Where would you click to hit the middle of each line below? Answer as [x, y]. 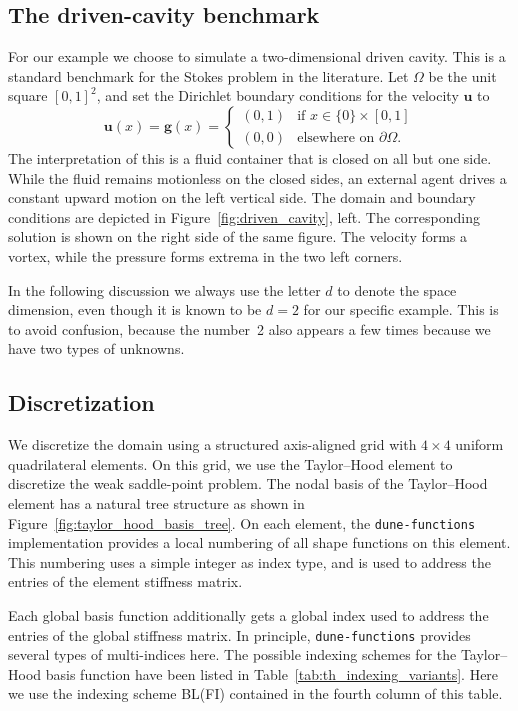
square [28, 95]
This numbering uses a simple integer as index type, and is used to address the [249, 561]
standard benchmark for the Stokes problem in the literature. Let [208, 75]
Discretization [81, 402]
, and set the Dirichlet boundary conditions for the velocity [277, 95]
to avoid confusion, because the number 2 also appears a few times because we [249, 328]
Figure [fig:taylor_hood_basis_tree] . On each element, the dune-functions [242, 522]
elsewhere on [336, 137]
